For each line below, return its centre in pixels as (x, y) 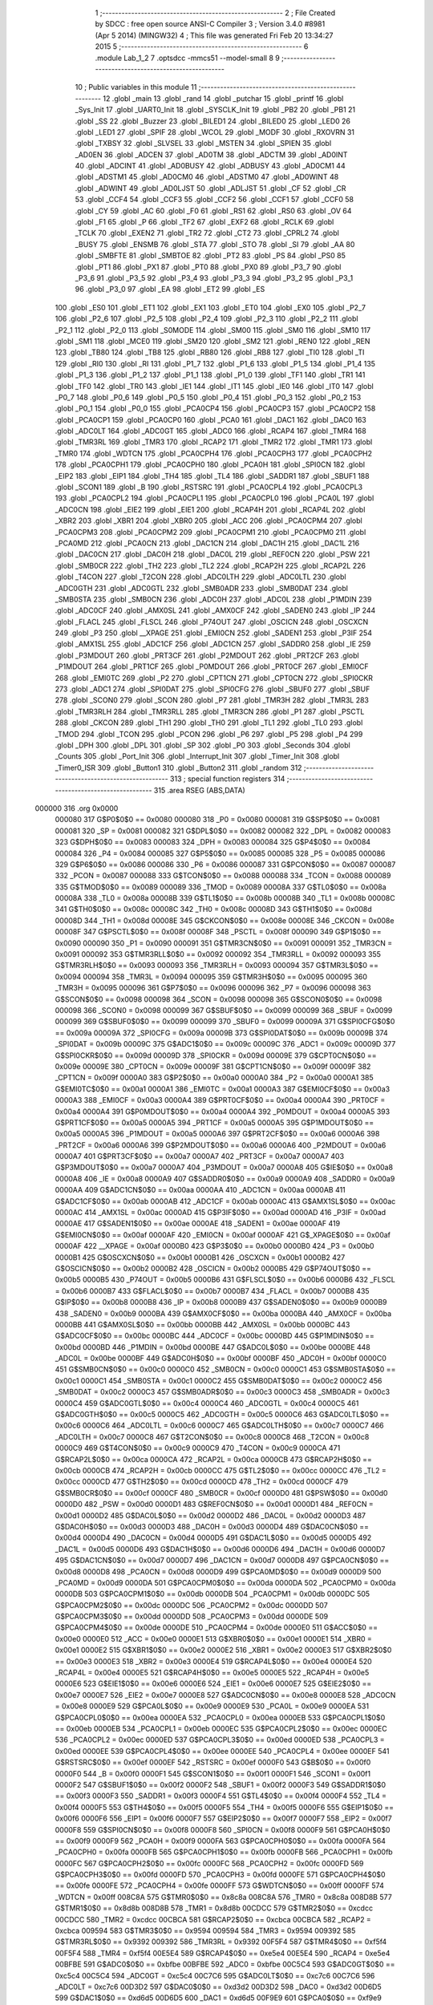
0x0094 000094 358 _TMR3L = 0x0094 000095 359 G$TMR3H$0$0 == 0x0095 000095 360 (211, 976)
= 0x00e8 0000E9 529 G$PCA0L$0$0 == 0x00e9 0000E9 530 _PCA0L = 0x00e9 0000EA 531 (212, 1706)
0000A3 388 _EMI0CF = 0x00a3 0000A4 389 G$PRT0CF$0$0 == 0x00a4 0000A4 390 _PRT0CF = (220, 1100)
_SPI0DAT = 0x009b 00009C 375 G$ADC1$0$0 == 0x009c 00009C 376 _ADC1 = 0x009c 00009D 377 (225, 1044)
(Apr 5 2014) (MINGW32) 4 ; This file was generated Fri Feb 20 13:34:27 (214, 35)
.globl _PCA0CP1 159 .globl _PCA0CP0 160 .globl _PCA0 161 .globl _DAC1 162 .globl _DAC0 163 (210, 419)
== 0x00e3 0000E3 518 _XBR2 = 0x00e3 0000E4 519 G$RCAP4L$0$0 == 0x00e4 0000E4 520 (213, 1661)
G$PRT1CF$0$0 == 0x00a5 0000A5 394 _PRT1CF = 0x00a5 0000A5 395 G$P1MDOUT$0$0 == (214, 1122)
